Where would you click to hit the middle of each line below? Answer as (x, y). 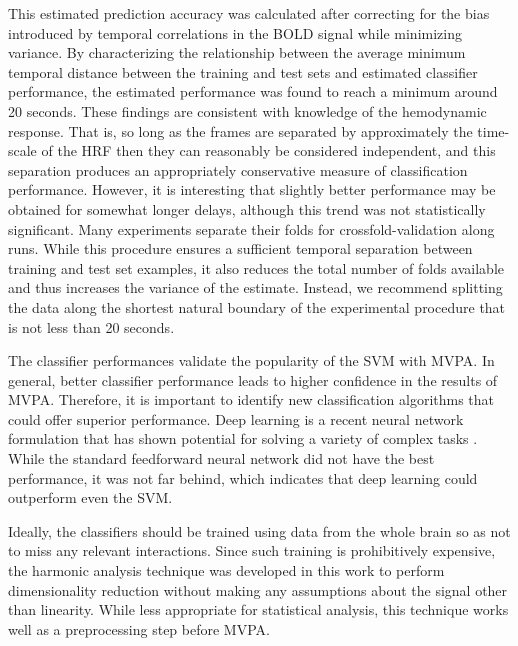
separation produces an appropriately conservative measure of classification (238, 169)
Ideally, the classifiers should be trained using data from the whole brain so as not (259, 530)
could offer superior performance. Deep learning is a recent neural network (236, 418)
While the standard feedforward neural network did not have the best (221, 458)
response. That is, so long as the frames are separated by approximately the (240, 130)
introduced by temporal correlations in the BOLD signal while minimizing (235, 32)
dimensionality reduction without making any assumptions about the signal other (258, 589)
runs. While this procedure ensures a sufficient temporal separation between (240, 248)
